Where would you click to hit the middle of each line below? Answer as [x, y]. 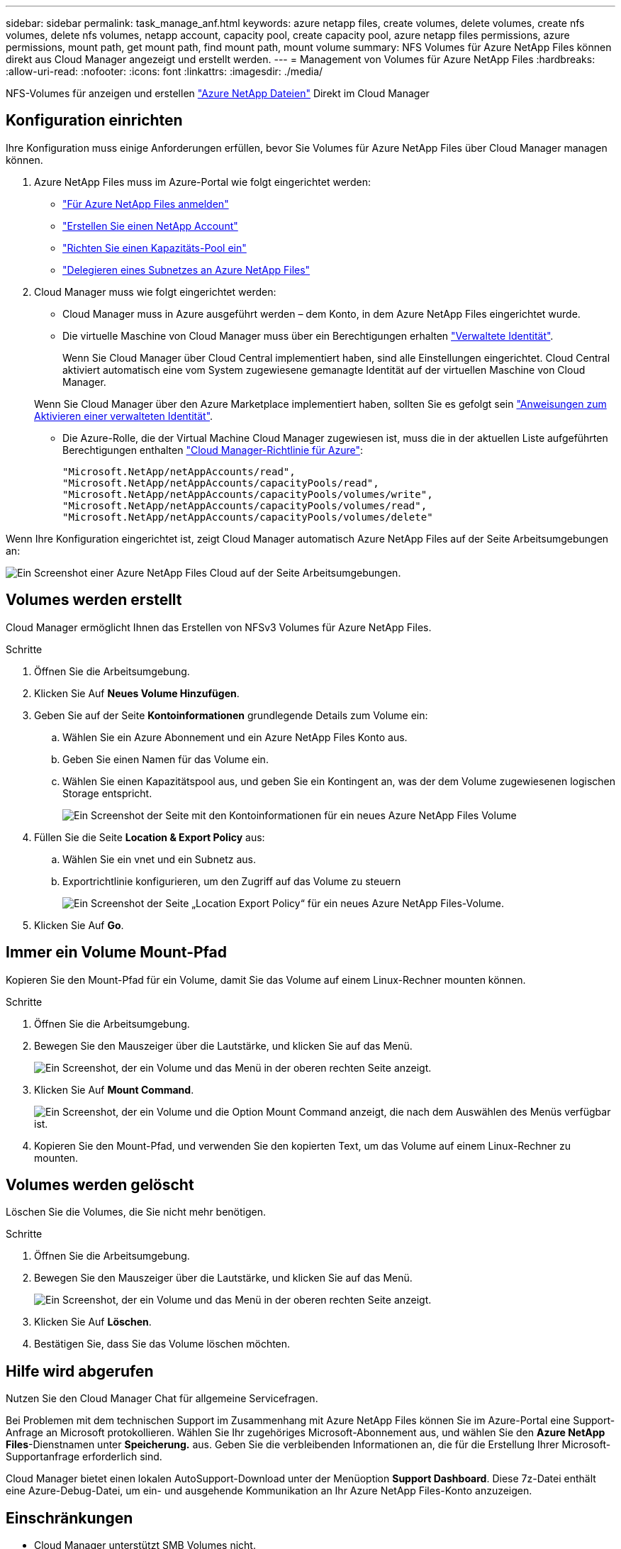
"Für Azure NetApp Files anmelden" [146, 204]
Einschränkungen [69, 1518]
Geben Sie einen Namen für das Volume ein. [166, 759]
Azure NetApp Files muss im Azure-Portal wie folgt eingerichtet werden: [202, 182]
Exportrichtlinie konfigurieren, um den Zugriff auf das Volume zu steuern [232, 881]
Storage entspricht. [107, 793]
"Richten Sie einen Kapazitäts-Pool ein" [155, 248]
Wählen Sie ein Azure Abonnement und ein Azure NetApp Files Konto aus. [235, 737]
